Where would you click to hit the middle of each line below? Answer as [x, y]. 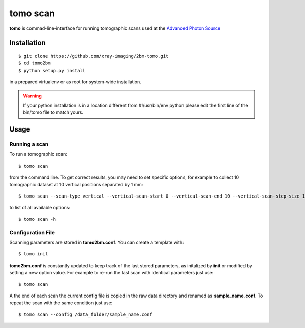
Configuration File [32, 232]
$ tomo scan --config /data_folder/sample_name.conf [85, 314]
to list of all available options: [40, 208]
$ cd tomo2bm [35, 63]
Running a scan [29, 144]
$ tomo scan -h [37, 219]
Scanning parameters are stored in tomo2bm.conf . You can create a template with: [97, 242]
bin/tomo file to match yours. [53, 112]
